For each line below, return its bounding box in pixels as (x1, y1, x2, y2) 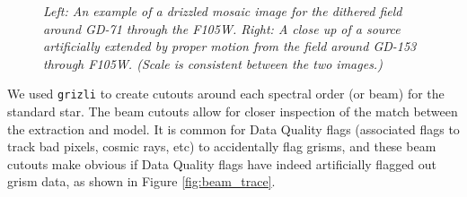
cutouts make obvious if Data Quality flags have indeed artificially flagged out (7, 154, 437, 173)
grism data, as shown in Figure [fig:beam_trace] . (7, 172, 276, 191)
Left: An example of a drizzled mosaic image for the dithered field (43, 2, 402, 20)
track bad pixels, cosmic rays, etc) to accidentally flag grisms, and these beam (7, 137, 436, 156)
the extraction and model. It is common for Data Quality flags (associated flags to (7, 119, 460, 138)
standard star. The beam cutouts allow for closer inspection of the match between (7, 102, 458, 121)
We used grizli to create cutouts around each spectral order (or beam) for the (7, 84, 445, 103)
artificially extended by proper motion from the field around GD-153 (43, 37, 417, 56)
